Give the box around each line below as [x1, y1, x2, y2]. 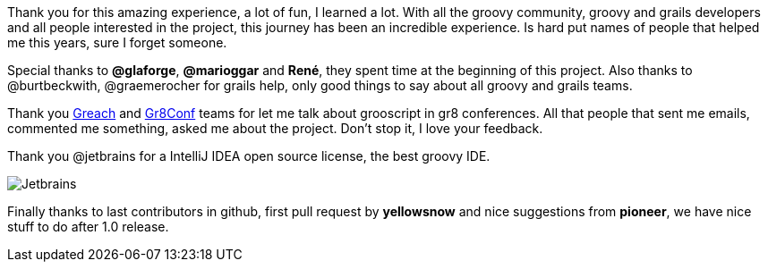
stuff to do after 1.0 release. [7, 219, 169, 234]
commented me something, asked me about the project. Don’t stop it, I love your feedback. [7, 121, 543, 136]
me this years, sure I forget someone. [7, 35, 227, 50]
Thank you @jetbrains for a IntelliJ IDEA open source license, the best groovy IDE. [7, 148, 491, 164]
